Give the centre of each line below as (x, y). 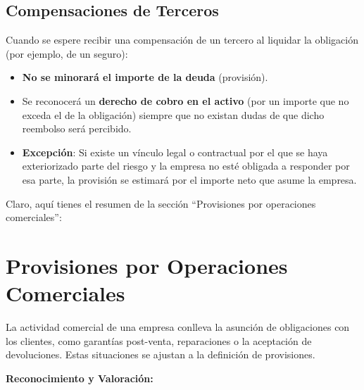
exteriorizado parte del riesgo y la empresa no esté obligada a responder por (186, 166)
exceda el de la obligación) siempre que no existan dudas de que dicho (173, 114)
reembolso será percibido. (77, 128)
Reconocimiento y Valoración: (80, 378)
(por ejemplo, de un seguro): (67, 53)
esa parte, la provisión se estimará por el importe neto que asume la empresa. (189, 179)
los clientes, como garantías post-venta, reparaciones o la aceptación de (159, 340)
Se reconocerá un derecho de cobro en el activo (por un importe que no (186, 100)
